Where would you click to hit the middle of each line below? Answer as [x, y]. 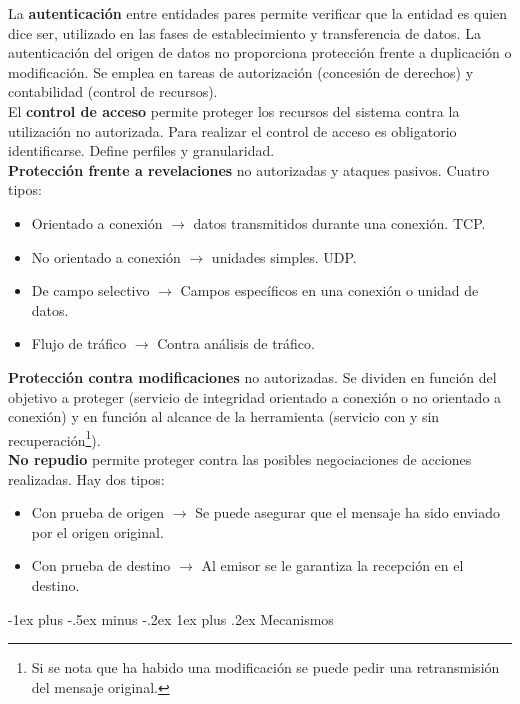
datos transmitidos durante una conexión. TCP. [339, 222]
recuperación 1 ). [54, 438]
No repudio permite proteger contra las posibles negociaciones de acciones [240, 458]
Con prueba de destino [101, 565]
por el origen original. [97, 531]
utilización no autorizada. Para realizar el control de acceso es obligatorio [232, 130]
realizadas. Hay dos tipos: [86, 478]
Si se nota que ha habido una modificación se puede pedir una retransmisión [265, 667]
